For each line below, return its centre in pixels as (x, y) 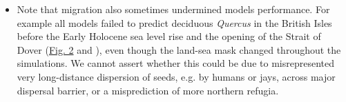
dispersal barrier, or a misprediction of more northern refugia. (148, 90)
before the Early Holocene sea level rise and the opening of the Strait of (169, 36)
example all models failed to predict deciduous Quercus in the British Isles (174, 22)
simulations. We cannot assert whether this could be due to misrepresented (175, 63)
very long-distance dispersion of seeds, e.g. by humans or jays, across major (176, 76)
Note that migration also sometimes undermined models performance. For (173, 9)
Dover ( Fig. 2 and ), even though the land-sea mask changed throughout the (179, 49)
